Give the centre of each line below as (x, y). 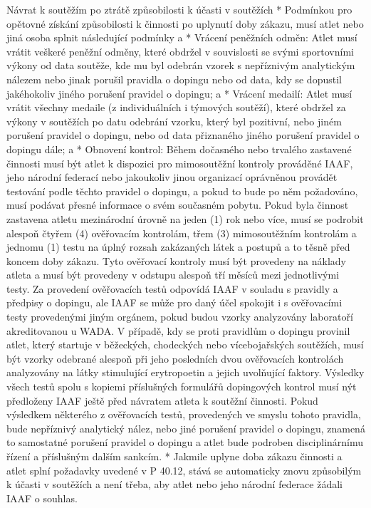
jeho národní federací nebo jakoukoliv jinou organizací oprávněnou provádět (172, 177)
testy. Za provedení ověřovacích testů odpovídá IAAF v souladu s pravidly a (172, 288)
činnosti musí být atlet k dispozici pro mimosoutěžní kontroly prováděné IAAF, (180, 163)
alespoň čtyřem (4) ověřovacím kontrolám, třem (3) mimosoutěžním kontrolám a (182, 233)
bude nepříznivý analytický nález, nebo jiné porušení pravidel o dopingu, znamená (186, 428)
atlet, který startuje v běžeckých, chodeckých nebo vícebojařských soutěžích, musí (185, 344)
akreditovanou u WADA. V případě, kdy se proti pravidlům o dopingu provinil (178, 330)
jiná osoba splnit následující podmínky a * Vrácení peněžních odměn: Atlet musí (182, 37)
